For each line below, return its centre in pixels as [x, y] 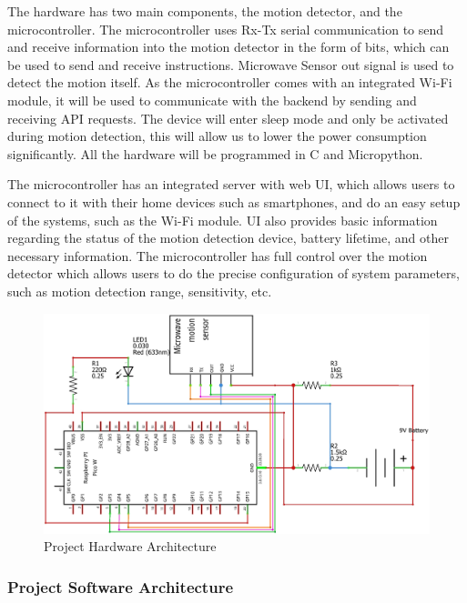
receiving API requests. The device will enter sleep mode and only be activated [228, 118]
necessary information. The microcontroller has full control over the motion [218, 255]
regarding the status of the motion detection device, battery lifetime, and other [228, 238]
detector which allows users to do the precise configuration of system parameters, [233, 273]
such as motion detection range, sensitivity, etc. [140, 291]
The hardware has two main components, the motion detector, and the [205, 11]
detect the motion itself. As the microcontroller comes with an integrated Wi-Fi [230, 82]
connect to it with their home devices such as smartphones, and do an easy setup [234, 201]
